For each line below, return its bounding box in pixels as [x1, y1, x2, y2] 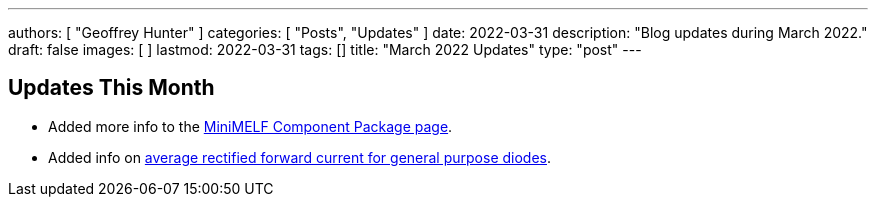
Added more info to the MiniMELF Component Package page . [48, 117, 453, 135]
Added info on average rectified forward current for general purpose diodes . [48, 148, 552, 166]
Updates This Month [8, 75, 215, 101]
